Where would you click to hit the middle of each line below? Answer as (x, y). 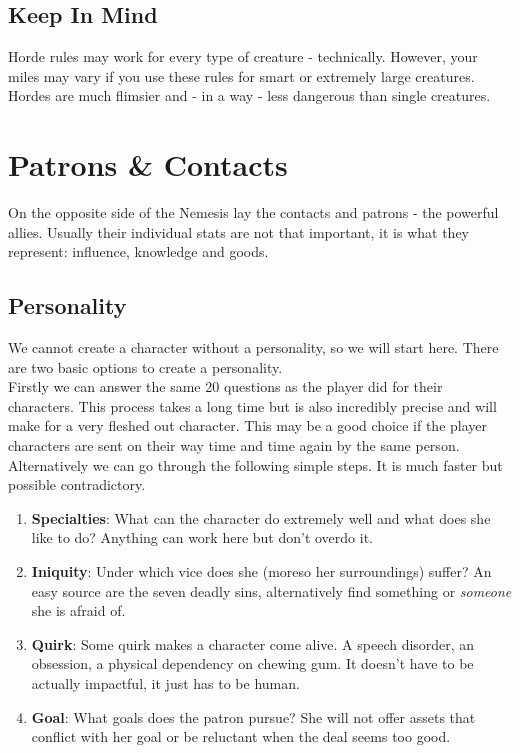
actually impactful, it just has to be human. (165, 683)
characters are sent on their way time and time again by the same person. (234, 445)
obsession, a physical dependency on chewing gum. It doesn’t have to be (252, 663)
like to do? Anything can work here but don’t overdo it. (202, 537)
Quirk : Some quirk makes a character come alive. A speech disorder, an (253, 643)
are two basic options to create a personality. (145, 366)
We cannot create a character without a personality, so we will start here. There (253, 347)
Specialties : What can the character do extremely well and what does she (261, 517)
